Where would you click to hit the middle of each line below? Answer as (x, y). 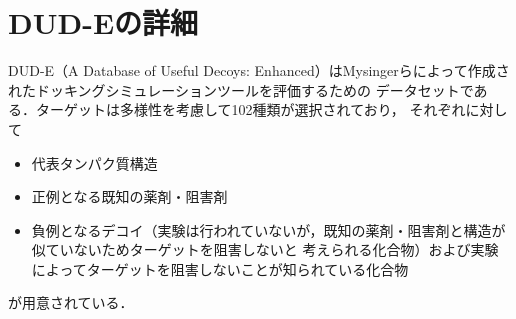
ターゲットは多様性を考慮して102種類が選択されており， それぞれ (250, 109)
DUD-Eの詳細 (103, 22)
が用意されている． (71, 302)
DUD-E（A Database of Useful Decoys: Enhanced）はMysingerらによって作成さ (259, 70)
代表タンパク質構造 (94, 162)
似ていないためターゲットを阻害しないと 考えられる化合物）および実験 (265, 249)
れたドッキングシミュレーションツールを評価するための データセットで (241, 89)
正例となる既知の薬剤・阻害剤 (129, 196)
